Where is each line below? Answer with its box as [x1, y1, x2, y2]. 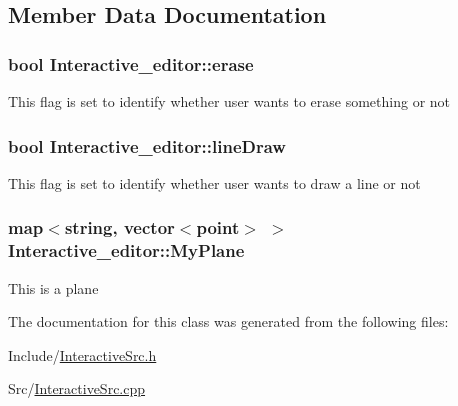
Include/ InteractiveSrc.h [8, 344, 157, 365]
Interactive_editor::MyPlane [8, 238, 245, 263]
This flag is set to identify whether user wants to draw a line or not [8, 172, 421, 193]
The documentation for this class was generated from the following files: [8, 311, 449, 332]
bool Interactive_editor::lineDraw [8, 133, 286, 158]
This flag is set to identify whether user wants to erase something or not [8, 91, 451, 111]
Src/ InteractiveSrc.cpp [8, 378, 146, 399]
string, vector [64, 215, 175, 240]
